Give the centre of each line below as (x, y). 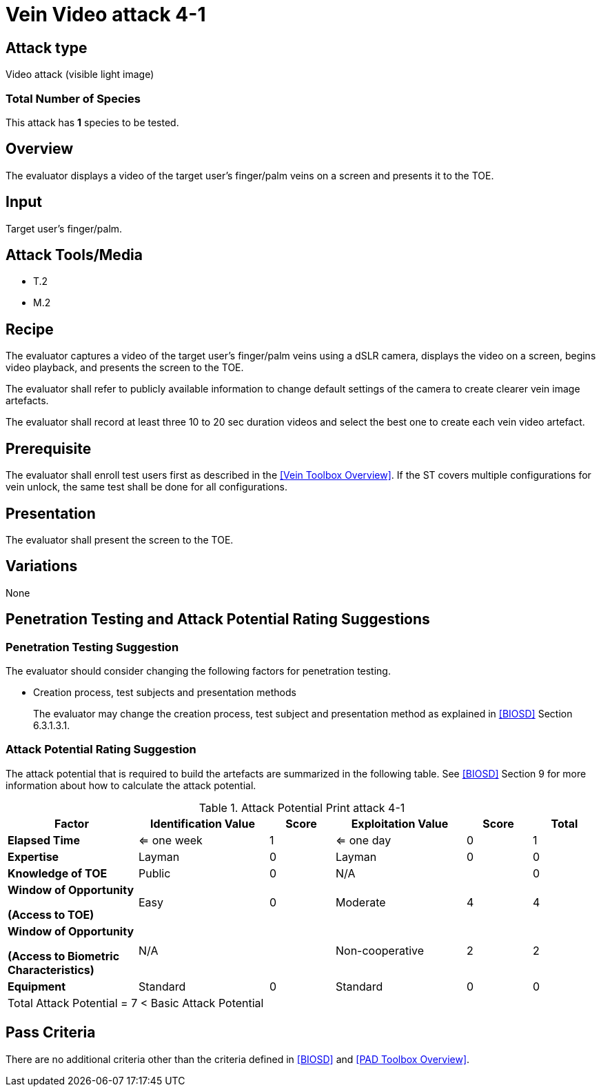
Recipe (30, 329)
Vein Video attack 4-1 (106, 14)
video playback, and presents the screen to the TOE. (125, 368)
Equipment (37, 986)
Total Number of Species (73, 98)
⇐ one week (171, 840)
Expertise (33, 856)
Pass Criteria (51, 1033)
